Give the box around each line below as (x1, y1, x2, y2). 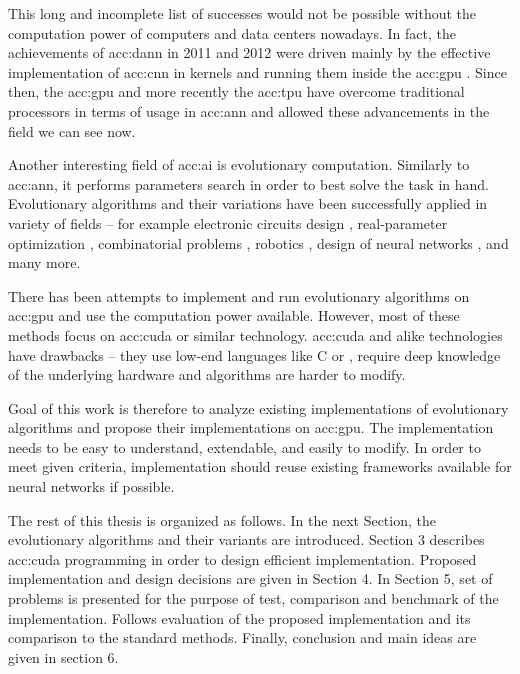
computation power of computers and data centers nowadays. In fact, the (8, 22, 456, 43)
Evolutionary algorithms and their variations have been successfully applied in (8, 193, 488, 214)
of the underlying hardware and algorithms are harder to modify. (8, 364, 406, 385)
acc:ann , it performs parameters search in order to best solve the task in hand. (8, 173, 490, 194)
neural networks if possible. (8, 476, 175, 497)
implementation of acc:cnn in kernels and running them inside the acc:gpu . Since (8, 61, 507, 82)
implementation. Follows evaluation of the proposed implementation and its (8, 607, 471, 628)
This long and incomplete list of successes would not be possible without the (8, 3, 477, 23)
